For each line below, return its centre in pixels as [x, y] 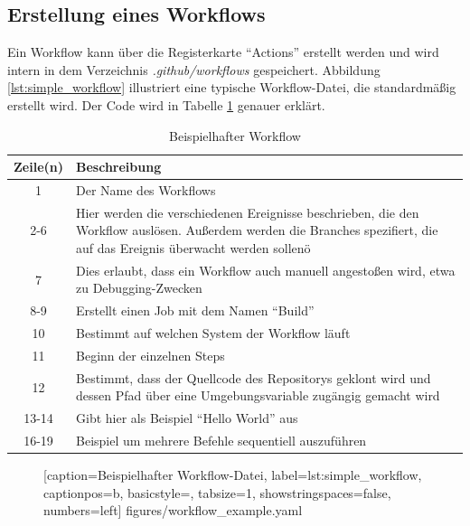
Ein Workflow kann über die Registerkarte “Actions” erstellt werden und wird [223, 52]
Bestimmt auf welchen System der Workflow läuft [213, 333]
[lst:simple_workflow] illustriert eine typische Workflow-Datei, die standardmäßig [232, 87]
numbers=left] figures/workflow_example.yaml [173, 510]
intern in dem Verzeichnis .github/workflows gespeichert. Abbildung [194, 69]
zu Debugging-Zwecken [139, 288]
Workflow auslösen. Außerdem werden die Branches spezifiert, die [257, 230]
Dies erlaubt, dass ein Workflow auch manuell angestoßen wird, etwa [266, 270]
